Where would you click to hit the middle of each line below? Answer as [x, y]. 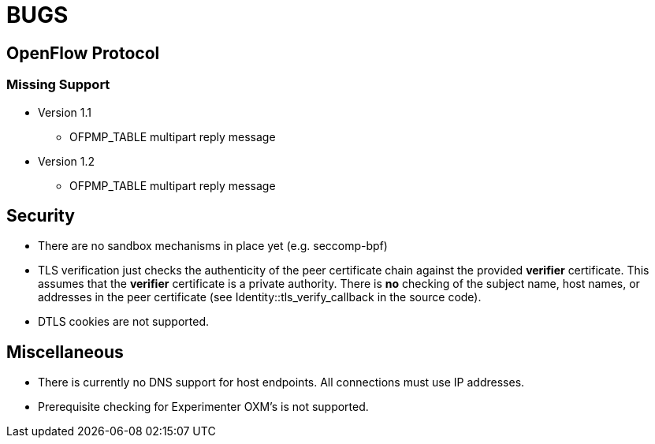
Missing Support [58, 85]
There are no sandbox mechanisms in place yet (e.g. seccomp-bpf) [213, 246]
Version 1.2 [67, 161]
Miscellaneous [65, 352]
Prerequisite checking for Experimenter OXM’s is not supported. [203, 407]
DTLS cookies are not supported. [123, 322]
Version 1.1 [65, 112]
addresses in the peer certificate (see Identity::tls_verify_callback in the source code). [260, 297]
